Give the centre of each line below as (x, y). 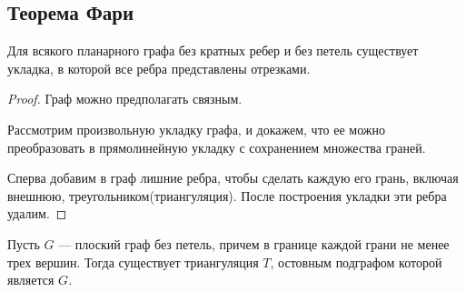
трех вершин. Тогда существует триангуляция (133, 262)
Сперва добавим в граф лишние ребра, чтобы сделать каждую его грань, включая (233, 178)
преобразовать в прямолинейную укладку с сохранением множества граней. (217, 147)
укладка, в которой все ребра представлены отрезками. (159, 68)
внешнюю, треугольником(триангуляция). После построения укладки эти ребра (227, 195)
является (31, 280)
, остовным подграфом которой (356, 262)
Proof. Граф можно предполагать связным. (125, 99)
